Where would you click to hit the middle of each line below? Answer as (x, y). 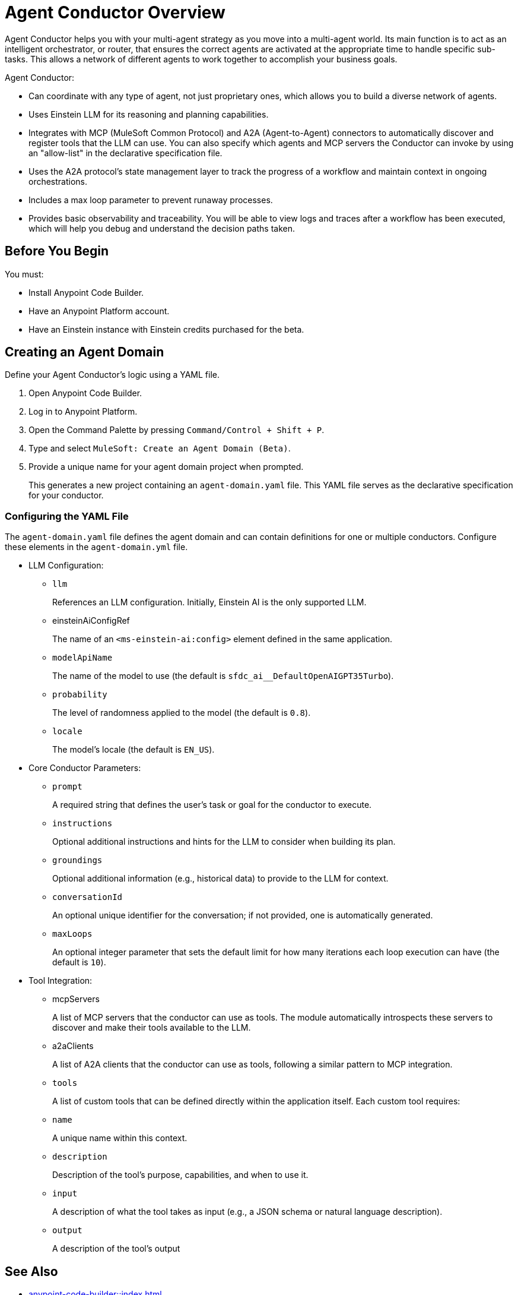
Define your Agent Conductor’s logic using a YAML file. (112, 375)
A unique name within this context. (120, 1138)
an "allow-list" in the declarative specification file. (125, 153)
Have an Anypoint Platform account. (99, 311)
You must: (24, 274)
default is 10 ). (79, 962)
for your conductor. (66, 495)
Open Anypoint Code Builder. (85, 393)
